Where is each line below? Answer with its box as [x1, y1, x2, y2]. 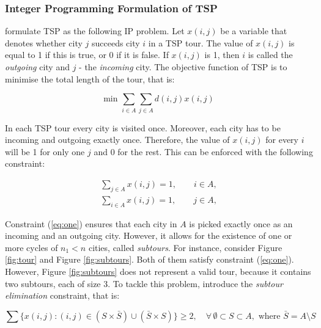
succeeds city [91, 36, 140, 49]
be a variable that [220, 24, 287, 37]
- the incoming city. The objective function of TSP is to [79, 60, 287, 73]
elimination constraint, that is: [5, 289, 120, 302]
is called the [248, 48, 293, 61]
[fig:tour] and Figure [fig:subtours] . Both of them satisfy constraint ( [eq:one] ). [5, 253, 294, 266]
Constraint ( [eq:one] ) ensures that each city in [5, 217, 177, 230]
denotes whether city [5, 36, 83, 49]
